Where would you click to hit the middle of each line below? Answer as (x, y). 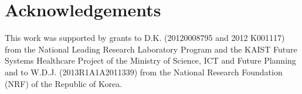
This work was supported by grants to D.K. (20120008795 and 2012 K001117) (145, 38)
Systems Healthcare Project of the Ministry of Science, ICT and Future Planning (150, 60)
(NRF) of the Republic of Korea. (64, 83)
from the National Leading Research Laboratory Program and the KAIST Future (151, 49)
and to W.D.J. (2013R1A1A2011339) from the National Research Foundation (144, 72)
